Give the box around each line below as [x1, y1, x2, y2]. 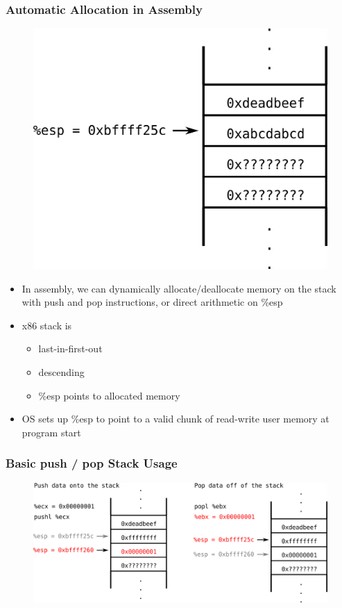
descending [38, 364, 85, 379]
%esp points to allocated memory [38, 388, 180, 402]
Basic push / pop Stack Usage [6, 454, 178, 472]
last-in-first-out [38, 341, 103, 356]
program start [22, 425, 81, 439]
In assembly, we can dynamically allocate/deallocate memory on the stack [22, 281, 336, 295]
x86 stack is [22, 318, 72, 332]
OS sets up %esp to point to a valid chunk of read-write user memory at [22, 411, 330, 426]
